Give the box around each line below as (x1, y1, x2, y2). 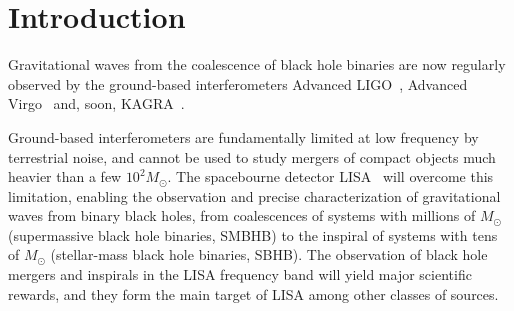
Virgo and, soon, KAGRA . (8, 93, 185, 114)
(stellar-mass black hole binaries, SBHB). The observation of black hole (50, 244, 488, 265)
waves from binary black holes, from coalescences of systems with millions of (8, 205, 476, 226)
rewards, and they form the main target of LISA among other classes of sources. (8, 283, 499, 304)
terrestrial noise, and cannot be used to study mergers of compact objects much (8, 146, 496, 167)
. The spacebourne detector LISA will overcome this (167, 166, 494, 187)
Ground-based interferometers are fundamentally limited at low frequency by (8, 126, 479, 147)
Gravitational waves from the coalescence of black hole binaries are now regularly (8, 54, 506, 75)
